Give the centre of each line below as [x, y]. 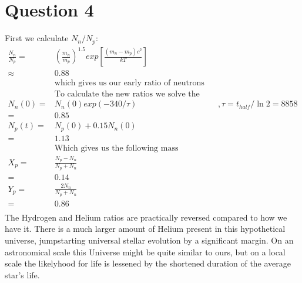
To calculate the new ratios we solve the [127, 94]
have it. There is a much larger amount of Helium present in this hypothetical [145, 229]
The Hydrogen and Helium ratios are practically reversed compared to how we [146, 217]
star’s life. [22, 274]
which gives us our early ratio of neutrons [129, 83]
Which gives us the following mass [116, 148]
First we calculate [37, 38]
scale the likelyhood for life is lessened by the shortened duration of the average [148, 263]
